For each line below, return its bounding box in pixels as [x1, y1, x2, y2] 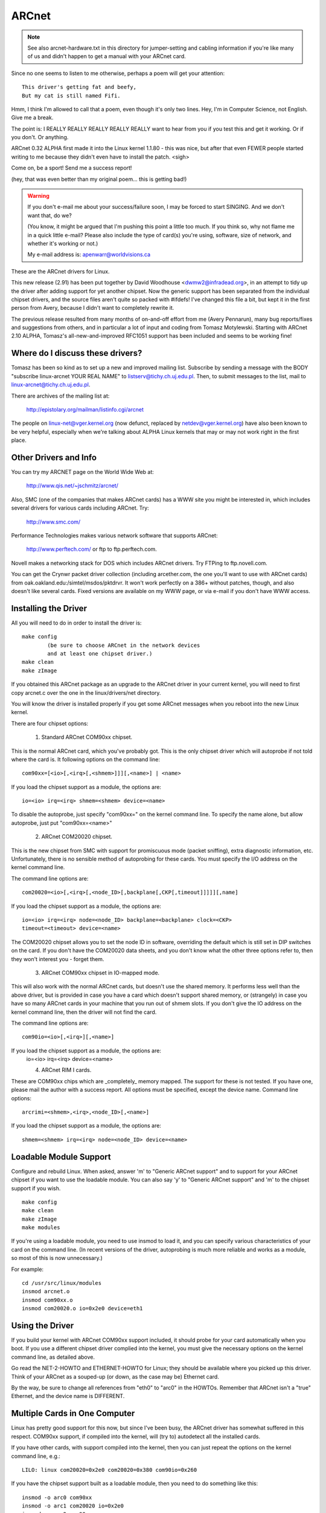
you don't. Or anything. [11, 134, 69, 141]
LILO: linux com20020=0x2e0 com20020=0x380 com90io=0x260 [22, 1466, 197, 1473]
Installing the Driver [11, 603, 88, 614]
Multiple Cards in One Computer [11, 1408, 135, 1419]
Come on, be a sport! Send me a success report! [11, 164, 132, 172]
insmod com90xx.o [22, 1296, 73, 1304]
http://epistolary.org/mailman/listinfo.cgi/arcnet [26, 405, 144, 413]
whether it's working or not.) [27, 240, 98, 247]
